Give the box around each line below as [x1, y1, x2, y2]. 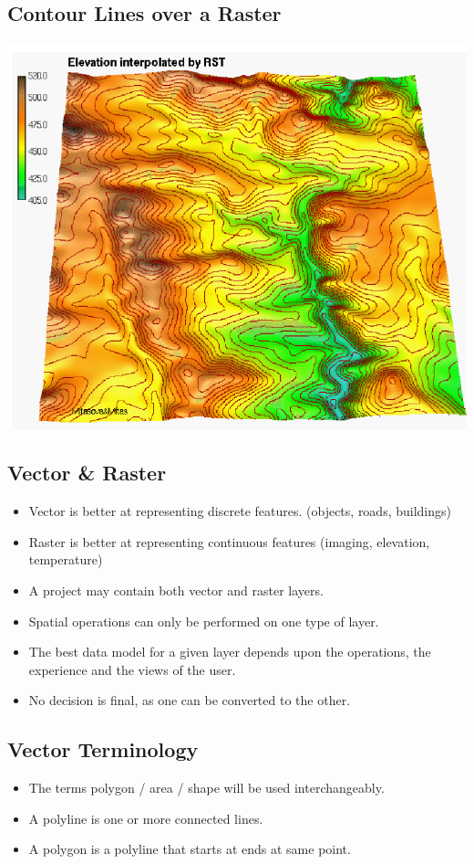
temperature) [28, 550, 103, 569]
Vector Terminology [7, 735, 199, 764]
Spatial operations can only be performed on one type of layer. [28, 611, 379, 630]
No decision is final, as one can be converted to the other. [28, 690, 351, 710]
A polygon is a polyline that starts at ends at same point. [28, 839, 351, 859]
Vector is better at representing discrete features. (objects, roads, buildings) [28, 501, 451, 521]
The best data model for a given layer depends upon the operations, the [28, 642, 431, 661]
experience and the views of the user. [28, 659, 236, 679]
